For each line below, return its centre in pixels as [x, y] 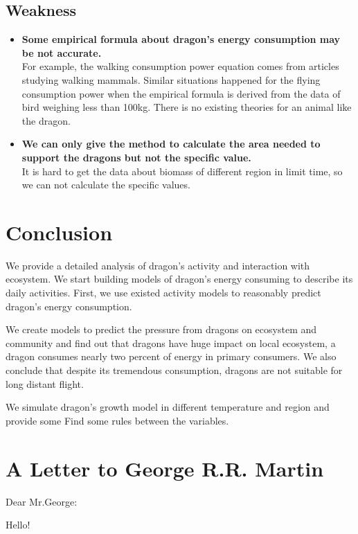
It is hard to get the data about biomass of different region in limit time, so [182, 171]
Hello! [18, 525]
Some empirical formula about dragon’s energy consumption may [181, 39]
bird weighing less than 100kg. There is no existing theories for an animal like [187, 107]
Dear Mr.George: [42, 501]
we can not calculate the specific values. [106, 185]
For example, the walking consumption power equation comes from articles [180, 66]
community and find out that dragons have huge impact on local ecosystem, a [171, 342]
